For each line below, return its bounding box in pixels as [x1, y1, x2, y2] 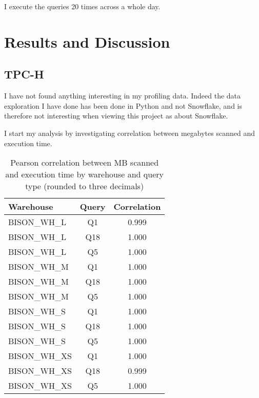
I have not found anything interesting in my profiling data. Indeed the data [4, 90, 241, 101]
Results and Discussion [4, 31, 170, 52]
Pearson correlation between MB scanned [10, 156, 159, 169]
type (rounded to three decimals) [25, 180, 144, 192]
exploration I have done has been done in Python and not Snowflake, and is [4, 100, 242, 111]
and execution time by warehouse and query [5, 168, 164, 181]
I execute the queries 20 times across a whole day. [4, 1, 161, 11]
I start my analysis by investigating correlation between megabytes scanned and [4, 127, 255, 138]
